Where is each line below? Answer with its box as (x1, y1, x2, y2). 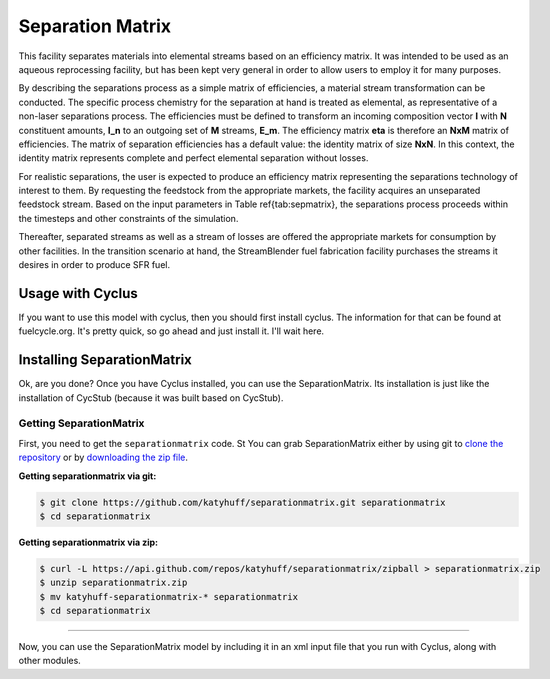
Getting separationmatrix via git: (18, 470, 157, 482)
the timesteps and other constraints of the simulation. (18, 212, 239, 224)
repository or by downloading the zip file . (18, 451, 189, 464)
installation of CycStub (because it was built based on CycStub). (18, 391, 284, 404)
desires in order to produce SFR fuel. (18, 259, 170, 271)
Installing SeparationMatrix (18, 351, 192, 369)
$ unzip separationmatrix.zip (39, 577, 188, 589)
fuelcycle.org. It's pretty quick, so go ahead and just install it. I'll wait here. (18, 325, 325, 337)
